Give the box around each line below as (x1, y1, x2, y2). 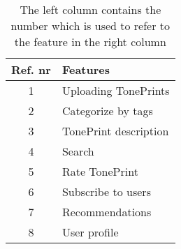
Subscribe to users (61, 183, 151, 199)
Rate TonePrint (61, 163, 138, 179)
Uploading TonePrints (61, 82, 170, 98)
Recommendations (61, 204, 152, 220)
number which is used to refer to (10, 17, 171, 33)
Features (61, 61, 110, 77)
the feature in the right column (14, 33, 166, 50)
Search (61, 143, 94, 159)
